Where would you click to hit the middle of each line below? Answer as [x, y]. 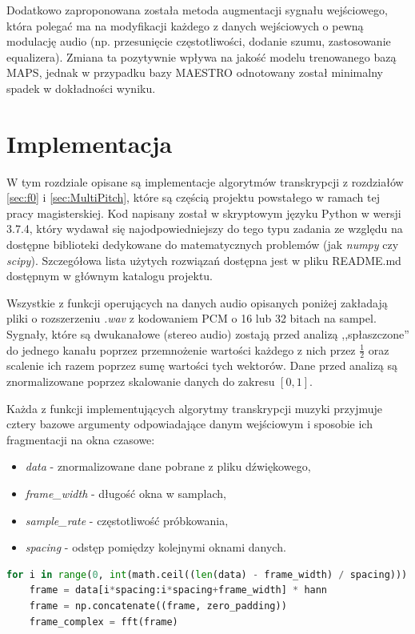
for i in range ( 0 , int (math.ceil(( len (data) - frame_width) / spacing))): [210, 574]
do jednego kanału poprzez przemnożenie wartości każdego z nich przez [181, 349]
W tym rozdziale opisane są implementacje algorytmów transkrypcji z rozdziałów [205, 181]
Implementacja [90, 143]
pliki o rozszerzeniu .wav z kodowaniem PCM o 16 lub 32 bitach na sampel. [192, 318]
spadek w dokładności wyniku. [81, 88]
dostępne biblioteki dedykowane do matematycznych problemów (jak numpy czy [203, 245]
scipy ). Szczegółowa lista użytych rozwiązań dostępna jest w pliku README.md [204, 260]
